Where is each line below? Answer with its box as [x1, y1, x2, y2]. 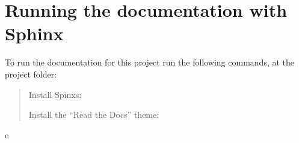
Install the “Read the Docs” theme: [28, 108, 159, 121]
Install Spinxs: [28, 88, 82, 100]
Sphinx [5, 21, 64, 46]
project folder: [5, 67, 57, 80]
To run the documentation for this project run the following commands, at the [5, 56, 295, 68]
